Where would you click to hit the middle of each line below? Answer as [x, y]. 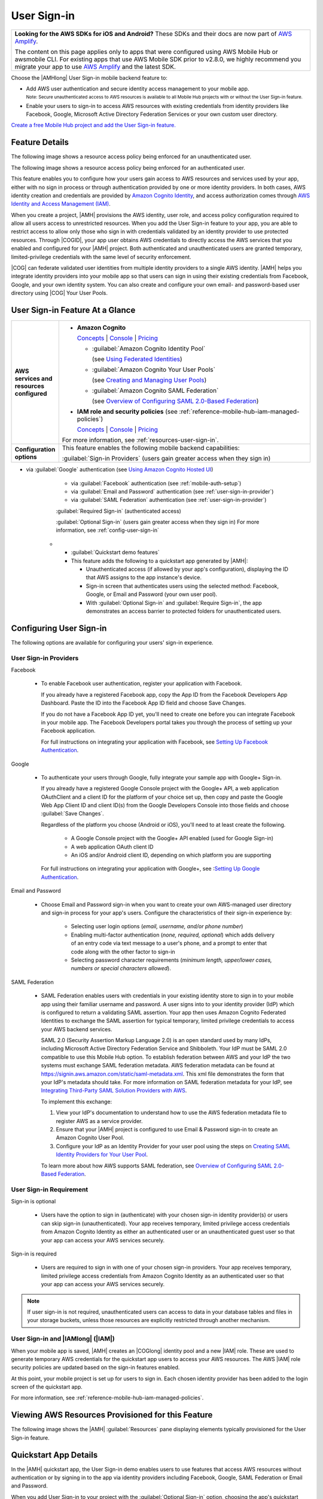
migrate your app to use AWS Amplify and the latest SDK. [95, 67]
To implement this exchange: [77, 1101]
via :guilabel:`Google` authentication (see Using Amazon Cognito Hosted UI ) [120, 469]
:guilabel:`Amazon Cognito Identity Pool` [149, 349]
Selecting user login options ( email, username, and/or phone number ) [157, 926]
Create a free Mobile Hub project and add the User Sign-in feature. [94, 125]
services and [33, 379]
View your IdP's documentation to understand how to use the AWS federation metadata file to [171, 1113]
